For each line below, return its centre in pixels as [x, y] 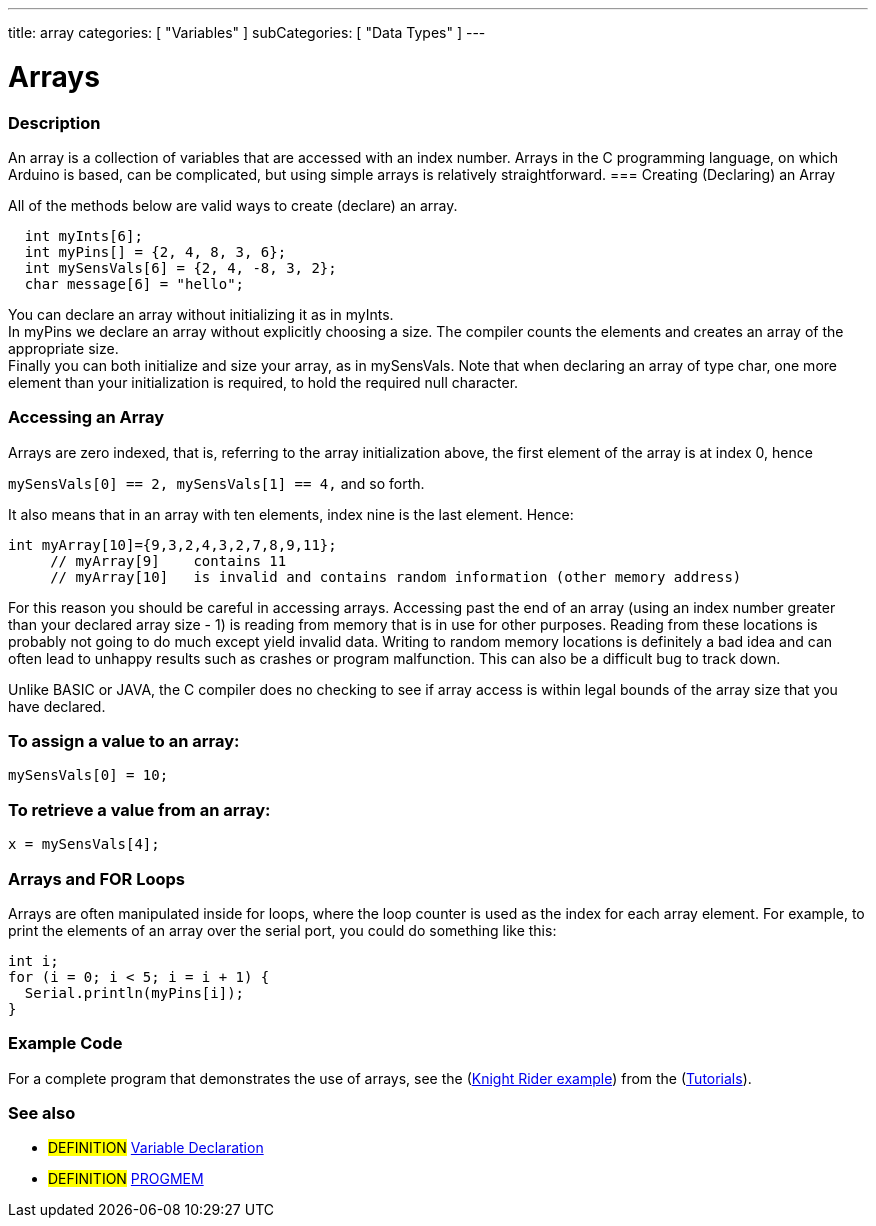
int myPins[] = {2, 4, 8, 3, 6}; [155, 251]
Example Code [65, 1043]
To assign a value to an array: [124, 741]
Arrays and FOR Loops [97, 878]
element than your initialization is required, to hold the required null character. [263, 382]
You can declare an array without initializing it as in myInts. [201, 314]
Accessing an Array [86, 417]
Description [54, 122]
